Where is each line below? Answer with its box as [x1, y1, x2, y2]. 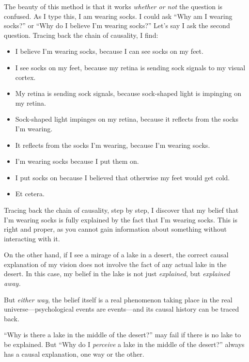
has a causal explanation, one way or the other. [4, 348, 144, 359]
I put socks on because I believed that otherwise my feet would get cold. [15, 172, 230, 182]
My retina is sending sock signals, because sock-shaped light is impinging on [15, 88, 242, 98]
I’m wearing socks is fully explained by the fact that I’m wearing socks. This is [4, 214, 238, 224]
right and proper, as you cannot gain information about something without [4, 224, 227, 234]
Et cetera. [15, 189, 45, 199]
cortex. [15, 72, 36, 82]
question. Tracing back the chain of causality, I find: [4, 30, 158, 40]
